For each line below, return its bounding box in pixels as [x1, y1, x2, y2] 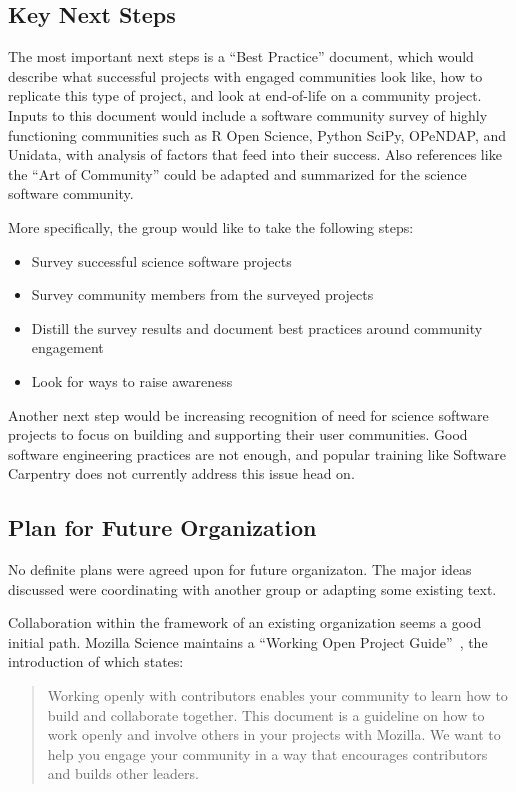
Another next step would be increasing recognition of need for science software [8, 404, 489, 425]
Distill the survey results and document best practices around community [31, 317, 483, 338]
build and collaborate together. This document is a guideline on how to [47, 704, 485, 725]
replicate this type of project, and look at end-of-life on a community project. [8, 85, 482, 106]
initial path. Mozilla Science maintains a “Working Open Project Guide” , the [8, 631, 488, 652]
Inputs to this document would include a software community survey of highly [8, 104, 488, 125]
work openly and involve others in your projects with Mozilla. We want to [47, 724, 501, 745]
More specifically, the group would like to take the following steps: [8, 216, 414, 237]
